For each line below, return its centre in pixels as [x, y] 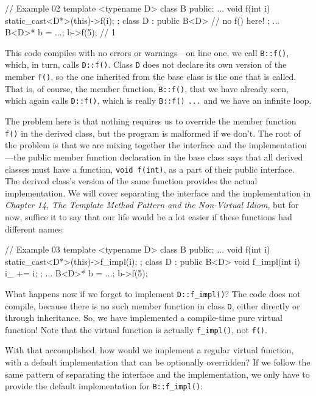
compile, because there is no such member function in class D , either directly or [153, 305]
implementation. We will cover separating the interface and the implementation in [158, 193]
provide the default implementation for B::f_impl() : [104, 386]
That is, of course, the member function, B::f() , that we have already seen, [147, 88]
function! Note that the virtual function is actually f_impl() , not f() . [136, 329]
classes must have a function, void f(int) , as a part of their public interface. [150, 169]
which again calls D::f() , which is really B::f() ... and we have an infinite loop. [158, 100]
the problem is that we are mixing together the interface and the [126, 145]
